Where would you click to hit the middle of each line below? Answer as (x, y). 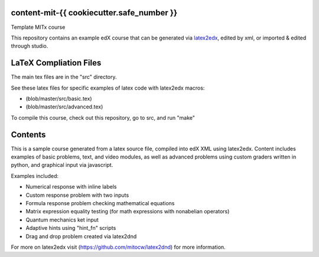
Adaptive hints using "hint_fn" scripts (71, 228)
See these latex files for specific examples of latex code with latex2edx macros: (108, 88)
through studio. (30, 46)
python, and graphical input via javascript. (62, 165)
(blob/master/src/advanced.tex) (64, 107)
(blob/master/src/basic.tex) (59, 98)
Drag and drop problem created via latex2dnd (81, 236)
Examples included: (35, 176)
